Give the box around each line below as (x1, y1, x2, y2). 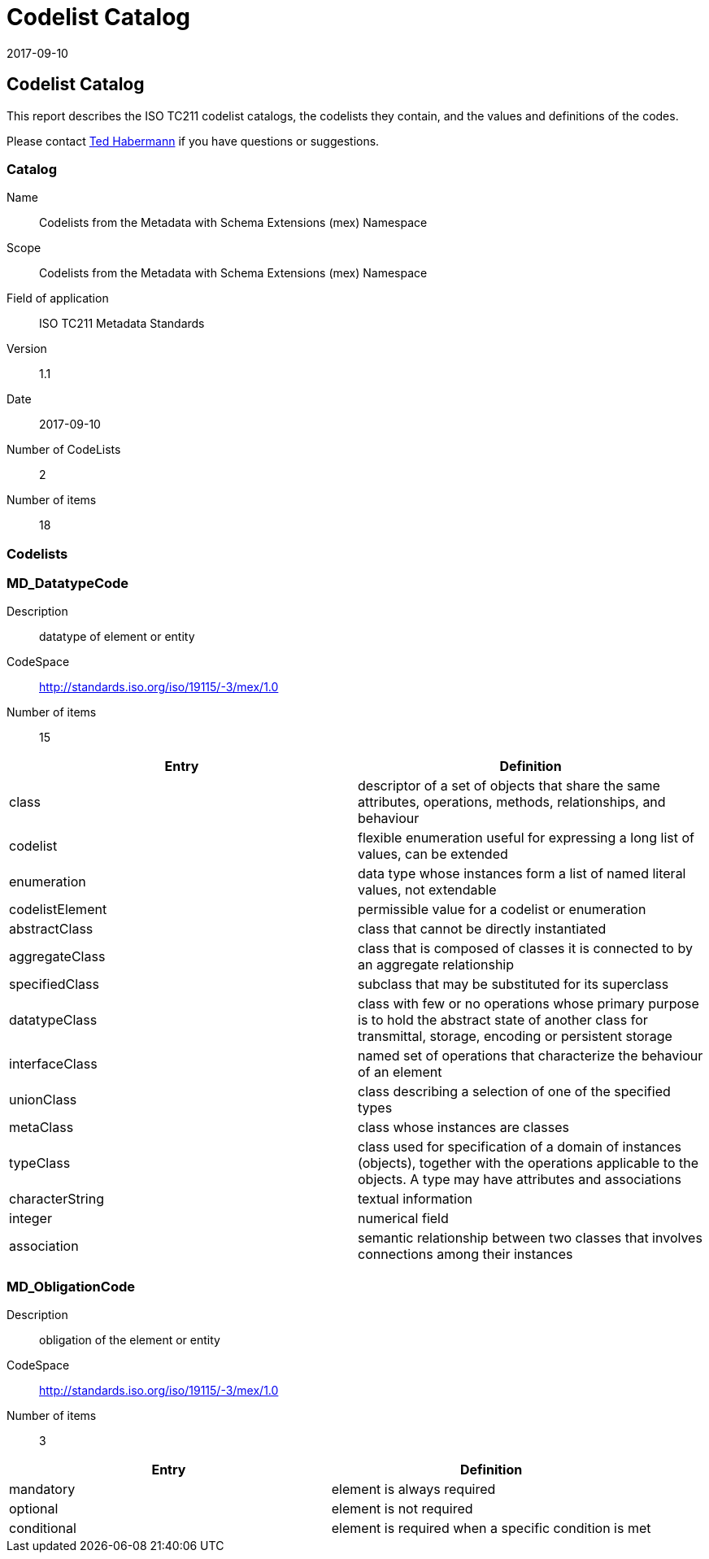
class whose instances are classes (358, 1119, 569, 1136)
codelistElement (9, 901, 107, 918)
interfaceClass (9, 1056, 98, 1073)
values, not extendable (358, 882, 497, 899)
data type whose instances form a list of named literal (358, 865, 686, 882)
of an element (358, 1064, 442, 1081)
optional (9, 1500, 59, 1518)
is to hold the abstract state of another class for (358, 1012, 648, 1029)
